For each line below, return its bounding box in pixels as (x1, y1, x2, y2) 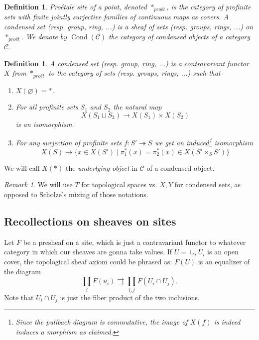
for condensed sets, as (174, 179, 241, 190)
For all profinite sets (15, 102, 78, 112)
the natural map (113, 102, 162, 112)
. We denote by (21, 31, 67, 41)
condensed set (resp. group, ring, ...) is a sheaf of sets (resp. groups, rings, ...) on (4, 21, 253, 32)
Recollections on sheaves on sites (4, 214, 176, 229)
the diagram (4, 266, 41, 276)
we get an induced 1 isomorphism (154, 136, 253, 148)
